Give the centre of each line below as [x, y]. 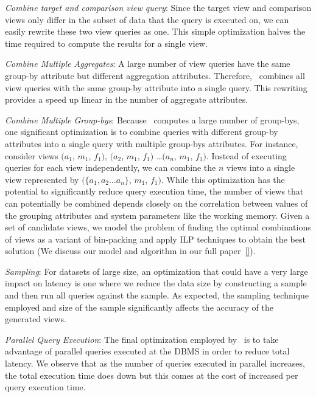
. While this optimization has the [223, 179]
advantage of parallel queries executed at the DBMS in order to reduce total [147, 351]
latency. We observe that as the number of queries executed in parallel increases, [155, 363]
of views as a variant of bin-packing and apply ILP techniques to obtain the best [155, 239]
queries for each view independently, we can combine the [111, 167]
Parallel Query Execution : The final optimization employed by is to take [142, 339]
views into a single [261, 167]
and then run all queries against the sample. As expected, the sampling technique [157, 295]
